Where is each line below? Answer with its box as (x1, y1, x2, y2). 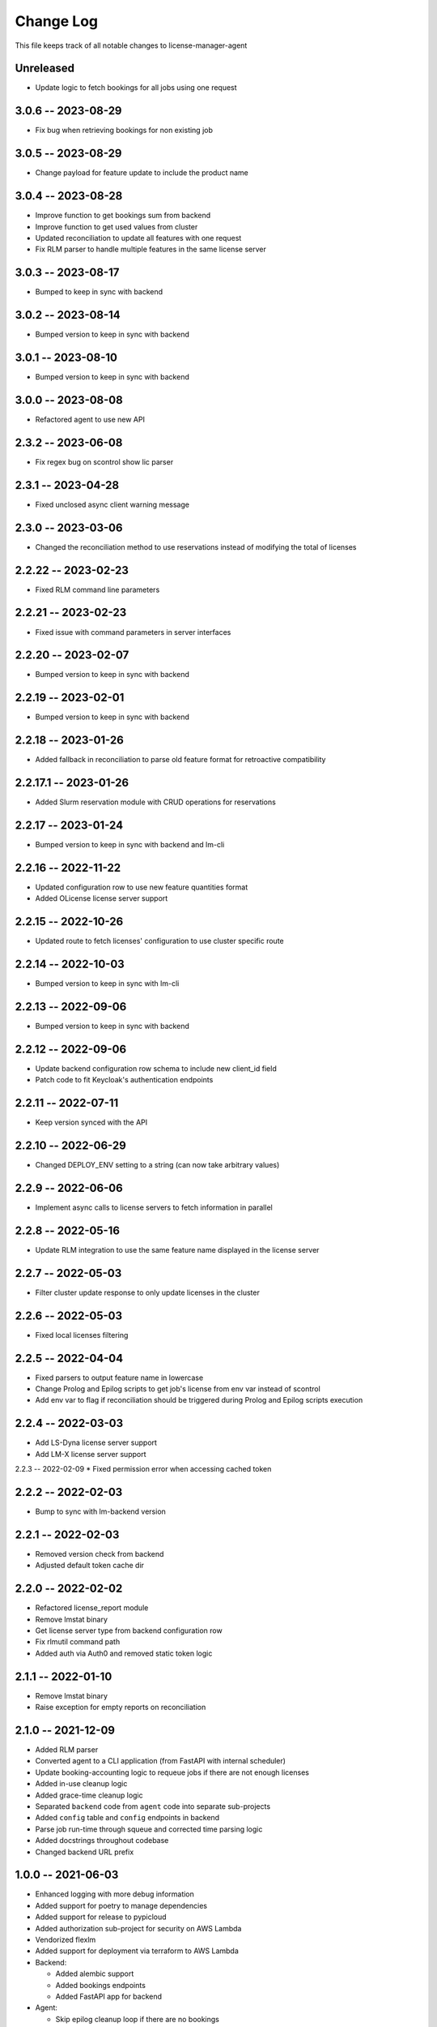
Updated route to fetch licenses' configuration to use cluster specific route (35, 936, 285, 946)
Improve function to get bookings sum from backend (35, 211, 211, 221)
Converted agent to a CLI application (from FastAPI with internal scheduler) (35, 1756, 286, 1766)
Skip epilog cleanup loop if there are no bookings (55, 2014, 220, 2024)
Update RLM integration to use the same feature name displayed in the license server (35, 1245, 320, 1254)
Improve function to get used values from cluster (35, 221, 198, 231)
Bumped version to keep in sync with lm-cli (35, 979, 180, 988)
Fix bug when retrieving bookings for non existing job (35, 126, 214, 135)
